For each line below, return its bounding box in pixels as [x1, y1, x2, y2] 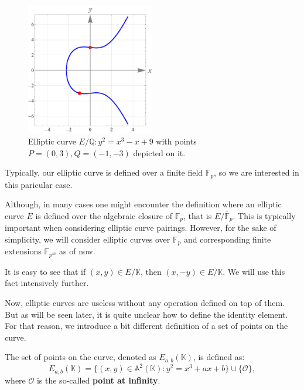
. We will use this [223, 265, 285, 277]
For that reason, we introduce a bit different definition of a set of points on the [5, 320, 288, 332]
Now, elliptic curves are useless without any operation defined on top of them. [5, 296, 285, 308]
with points [156, 135, 197, 147]
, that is [183, 209, 212, 221]
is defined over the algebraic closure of [35, 209, 172, 221]
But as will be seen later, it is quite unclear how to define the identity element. [5, 308, 288, 320]
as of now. [59, 245, 95, 257]
